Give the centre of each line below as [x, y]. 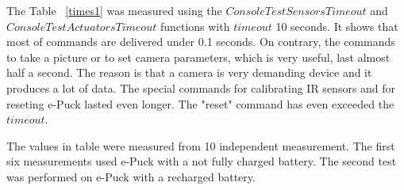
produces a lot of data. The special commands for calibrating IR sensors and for [201, 87]
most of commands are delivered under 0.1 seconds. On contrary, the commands [201, 42]
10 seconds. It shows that [337, 26]
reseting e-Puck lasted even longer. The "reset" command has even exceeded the [200, 103]
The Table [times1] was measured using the [114, 10]
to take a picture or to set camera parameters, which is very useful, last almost [198, 57]
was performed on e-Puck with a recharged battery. [131, 176]
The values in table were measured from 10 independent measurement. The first [201, 145]
